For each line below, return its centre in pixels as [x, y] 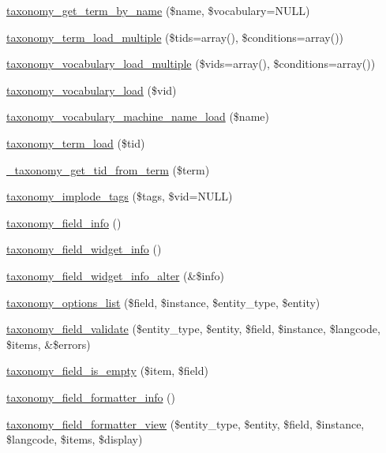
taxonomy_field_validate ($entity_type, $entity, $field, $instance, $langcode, [193, 329]
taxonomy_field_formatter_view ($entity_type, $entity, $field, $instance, [186, 423]
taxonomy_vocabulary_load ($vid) [92, 90]
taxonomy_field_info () [64, 222]
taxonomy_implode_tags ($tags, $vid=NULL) [120, 196]
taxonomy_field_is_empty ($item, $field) [107, 371]
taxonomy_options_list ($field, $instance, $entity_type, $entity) [163, 302]
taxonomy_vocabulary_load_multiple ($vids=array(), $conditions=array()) [191, 64]
